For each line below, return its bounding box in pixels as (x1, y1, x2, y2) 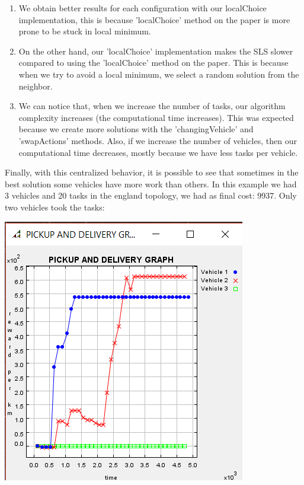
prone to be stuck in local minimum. (18, 25, 151, 37)
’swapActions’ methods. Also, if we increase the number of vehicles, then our (18, 134, 297, 146)
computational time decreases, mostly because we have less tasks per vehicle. (18, 146, 298, 158)
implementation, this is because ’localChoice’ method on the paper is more (18, 13, 290, 25)
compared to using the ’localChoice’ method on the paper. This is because (18, 56, 289, 69)
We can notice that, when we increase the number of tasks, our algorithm (18, 100, 286, 112)
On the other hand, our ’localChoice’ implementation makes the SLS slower (18, 44, 293, 57)
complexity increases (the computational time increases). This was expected (18, 111, 294, 123)
